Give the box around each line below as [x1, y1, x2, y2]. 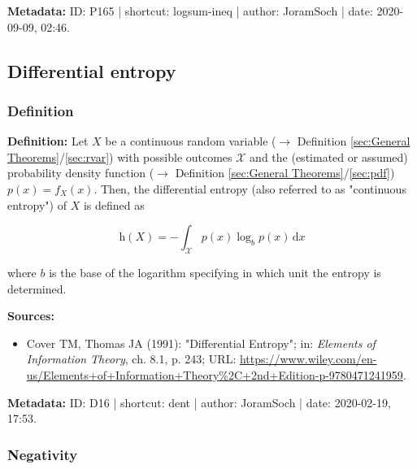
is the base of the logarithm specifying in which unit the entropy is [49, 263, 381, 280]
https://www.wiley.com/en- [239, 350, 377, 367]
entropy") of [7, 196, 67, 213]
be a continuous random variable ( [105, 132, 276, 150]
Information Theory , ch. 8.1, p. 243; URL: [26, 350, 237, 367]
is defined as [83, 196, 145, 213]
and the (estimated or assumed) [250, 148, 408, 165]
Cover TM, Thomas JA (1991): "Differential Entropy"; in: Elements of [26, 334, 376, 351]
